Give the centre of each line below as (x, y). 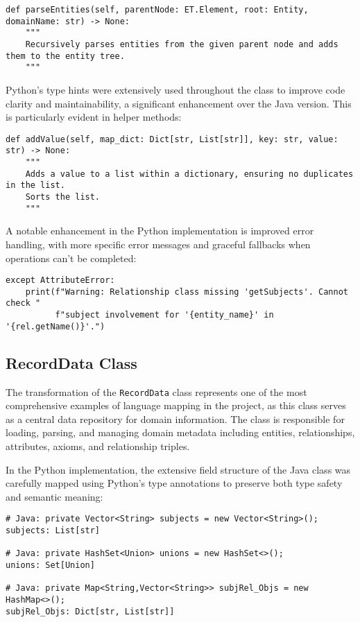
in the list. (35, 185)
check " (23, 303)
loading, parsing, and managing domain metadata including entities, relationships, (180, 432)
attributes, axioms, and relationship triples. (98, 446)
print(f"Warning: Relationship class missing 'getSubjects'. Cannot (187, 292)
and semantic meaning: (54, 496)
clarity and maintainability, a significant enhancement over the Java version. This (179, 103)
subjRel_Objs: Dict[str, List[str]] (90, 611)
